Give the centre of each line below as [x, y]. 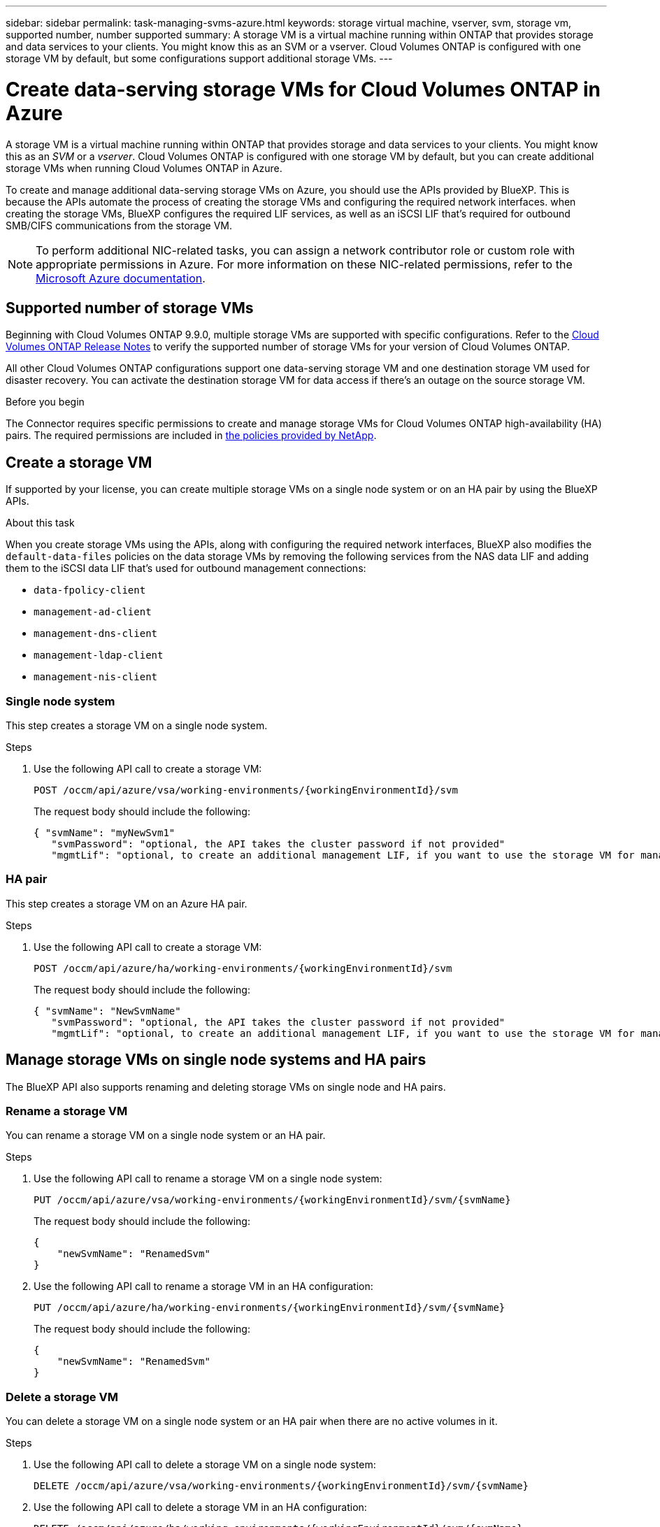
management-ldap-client [99, 655]
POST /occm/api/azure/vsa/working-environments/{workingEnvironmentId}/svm [246, 790]
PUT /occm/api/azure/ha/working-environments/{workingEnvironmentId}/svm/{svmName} [270, 1308]
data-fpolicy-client [90, 590]
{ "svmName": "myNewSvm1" [105, 832]
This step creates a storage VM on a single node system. [137, 725]
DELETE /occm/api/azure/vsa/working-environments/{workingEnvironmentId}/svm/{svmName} [281, 1486]
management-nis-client [96, 677]
